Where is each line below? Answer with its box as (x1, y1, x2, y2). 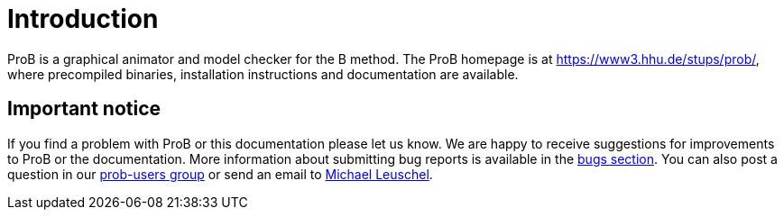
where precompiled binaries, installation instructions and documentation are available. (7, 66, 519, 82)
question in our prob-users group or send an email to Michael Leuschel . (7, 166, 433, 182)
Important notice (7, 97, 161, 121)
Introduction (7, 4, 159, 34)
